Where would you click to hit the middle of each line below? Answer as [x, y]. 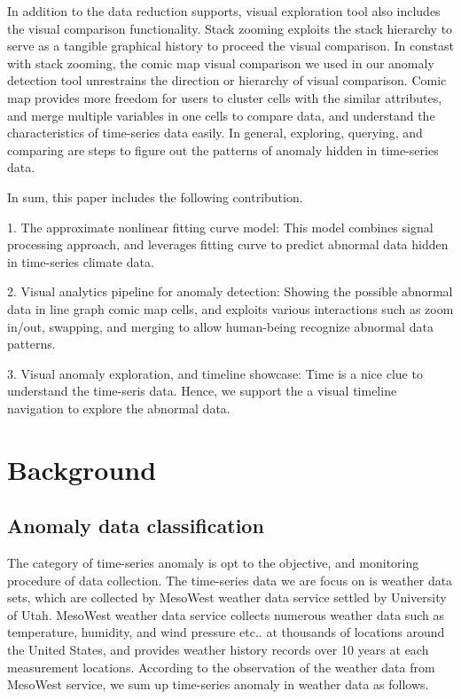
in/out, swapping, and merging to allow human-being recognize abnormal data [220, 326]
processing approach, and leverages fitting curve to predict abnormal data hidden [228, 244]
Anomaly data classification [136, 526]
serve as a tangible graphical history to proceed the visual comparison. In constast [230, 46]
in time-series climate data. [81, 261]
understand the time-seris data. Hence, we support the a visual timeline [202, 391]
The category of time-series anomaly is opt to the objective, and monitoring [213, 563]
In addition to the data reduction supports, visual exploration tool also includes [224, 11]
